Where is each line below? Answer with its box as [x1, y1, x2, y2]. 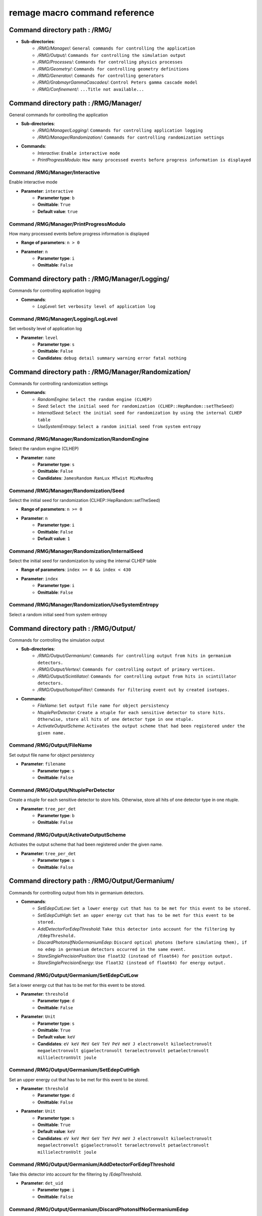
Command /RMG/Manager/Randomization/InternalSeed [9, 548, 143, 554]
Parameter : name [21, 455, 56, 461]
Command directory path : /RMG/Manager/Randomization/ [9, 368, 191, 376]
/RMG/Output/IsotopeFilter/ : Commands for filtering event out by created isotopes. [37, 687, 230, 693]
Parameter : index [21, 575, 58, 581]
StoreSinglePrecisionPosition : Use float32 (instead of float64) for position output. [37, 953, 233, 959]
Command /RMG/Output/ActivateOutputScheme [9, 832, 126, 839]
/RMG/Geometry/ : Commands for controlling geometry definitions [37, 66, 189, 72]
